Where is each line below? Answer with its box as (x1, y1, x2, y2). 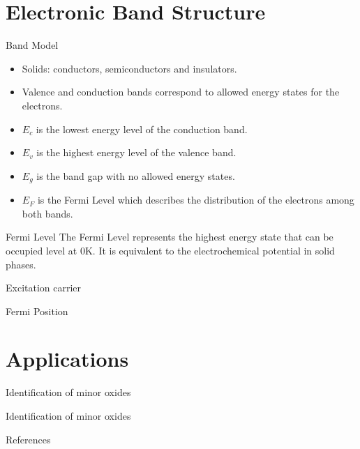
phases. (6, 257, 36, 271)
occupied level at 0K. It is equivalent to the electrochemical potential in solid (6, 243, 335, 257)
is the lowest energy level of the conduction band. (36, 121, 248, 136)
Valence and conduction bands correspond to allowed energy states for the (22, 84, 340, 99)
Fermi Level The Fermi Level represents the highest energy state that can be (6, 229, 333, 244)
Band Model (6, 38, 59, 52)
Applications (6, 344, 129, 373)
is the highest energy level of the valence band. (36, 145, 237, 160)
